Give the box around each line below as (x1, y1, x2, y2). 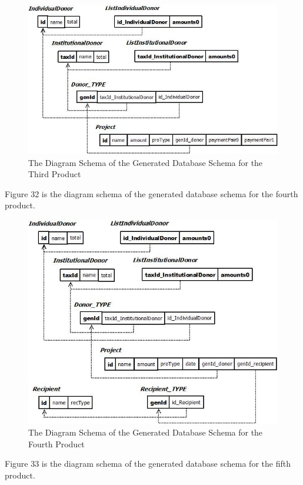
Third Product (28, 168, 81, 180)
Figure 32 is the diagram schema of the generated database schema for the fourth (5, 187, 298, 200)
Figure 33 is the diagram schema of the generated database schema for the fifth (5, 457, 291, 470)
